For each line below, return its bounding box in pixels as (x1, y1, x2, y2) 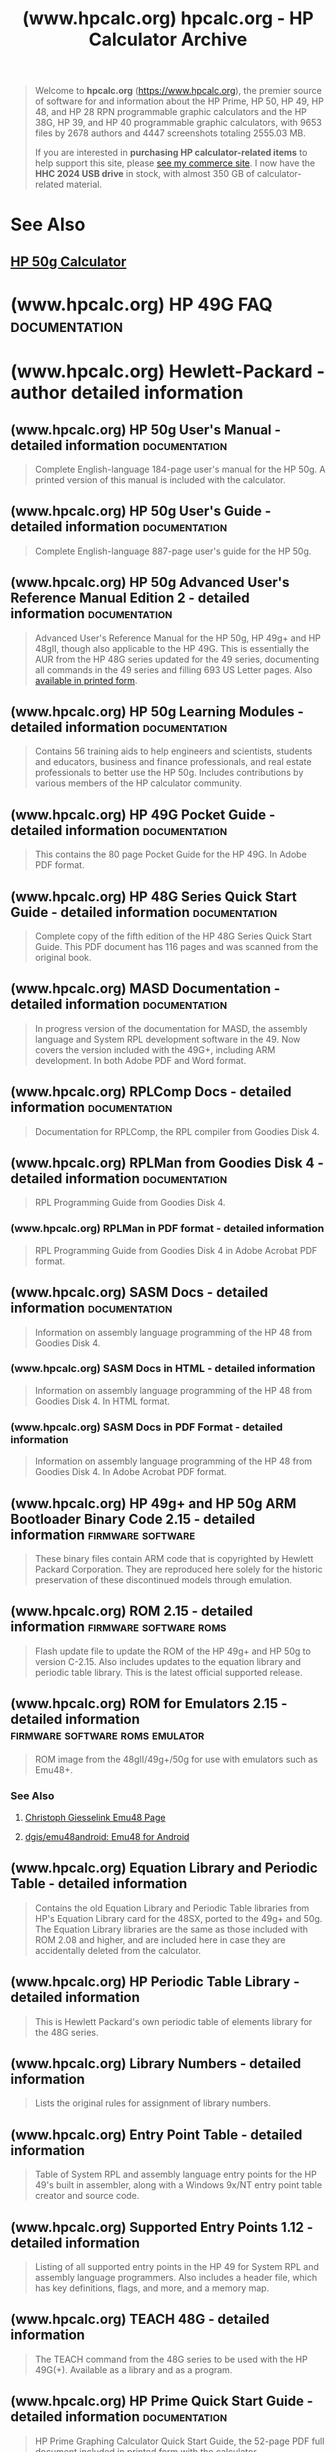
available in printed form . (34, 674, 138, 686)
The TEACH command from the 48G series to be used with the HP (34, 2353, 308, 2365)
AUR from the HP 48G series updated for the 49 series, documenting (34, 653, 320, 665)
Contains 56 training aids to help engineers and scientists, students (34, 745, 313, 757)
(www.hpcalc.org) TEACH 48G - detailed (10, 2311, 270, 2328)
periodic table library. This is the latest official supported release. (34, 1666, 303, 1678)
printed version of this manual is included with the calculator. (34, 473, 286, 486)
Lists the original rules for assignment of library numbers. (34, 2097, 272, 2109)
